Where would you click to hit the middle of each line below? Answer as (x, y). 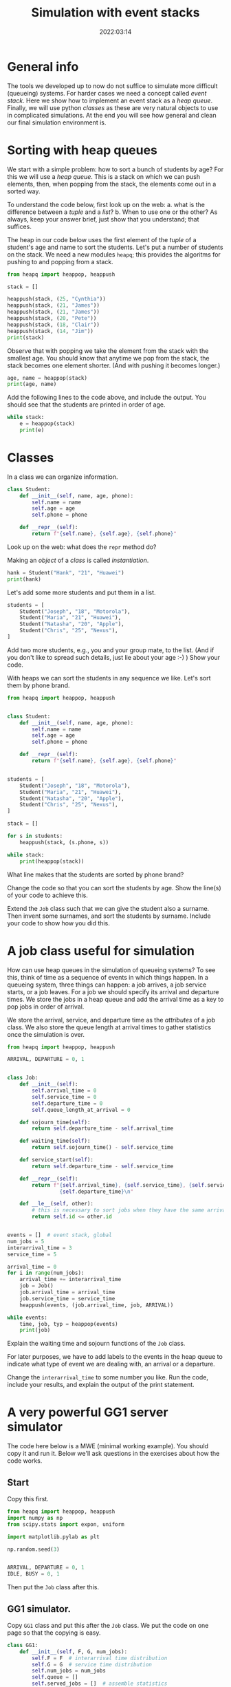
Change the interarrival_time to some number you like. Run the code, (108, 1377)
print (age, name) (32, 384)
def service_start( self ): (57, 1160)
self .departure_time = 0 (67, 1103)
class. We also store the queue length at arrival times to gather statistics (109, 1027)
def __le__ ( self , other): (57, 1204)
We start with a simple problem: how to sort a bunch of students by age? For (115, 169)
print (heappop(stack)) (52, 861)
